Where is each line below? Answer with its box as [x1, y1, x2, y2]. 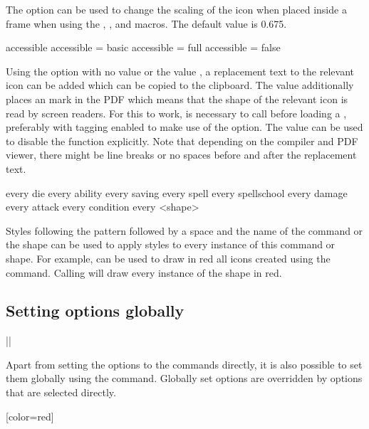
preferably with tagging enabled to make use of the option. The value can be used [6, 120, 363, 134]
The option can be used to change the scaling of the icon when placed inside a [6, 2, 347, 16]
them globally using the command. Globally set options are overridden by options [6, 371, 363, 386]
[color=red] [6, 408, 54, 423]
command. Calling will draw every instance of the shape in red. [6, 265, 282, 280]
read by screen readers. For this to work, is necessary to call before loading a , [6, 105, 347, 120]
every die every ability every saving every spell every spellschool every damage [6, 185, 348, 200]
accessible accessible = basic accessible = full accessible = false [6, 40, 281, 55]
